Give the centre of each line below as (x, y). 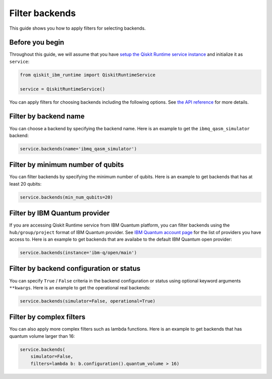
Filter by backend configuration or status (75, 269)
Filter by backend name (47, 117)
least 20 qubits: (25, 184)
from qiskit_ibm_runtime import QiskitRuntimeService (88, 75)
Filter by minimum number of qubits (67, 165)
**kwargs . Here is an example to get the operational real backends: (80, 287)
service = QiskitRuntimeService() (62, 89)
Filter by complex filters (47, 317)
